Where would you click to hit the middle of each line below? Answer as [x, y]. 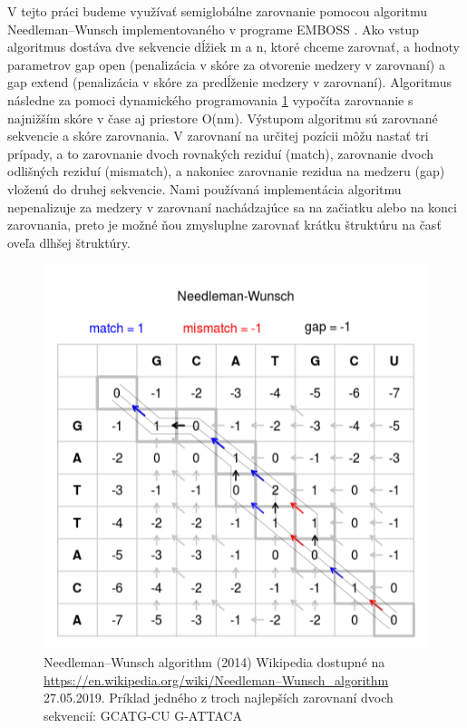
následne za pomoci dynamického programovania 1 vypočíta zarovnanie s [210, 99]
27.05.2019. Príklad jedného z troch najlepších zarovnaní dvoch [219, 698]
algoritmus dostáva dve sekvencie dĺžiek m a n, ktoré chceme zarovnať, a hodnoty [233, 47]
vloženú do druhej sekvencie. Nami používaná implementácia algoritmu [204, 188]
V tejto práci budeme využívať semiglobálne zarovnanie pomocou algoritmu [217, 11]
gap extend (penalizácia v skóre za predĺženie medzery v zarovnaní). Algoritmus [229, 82]
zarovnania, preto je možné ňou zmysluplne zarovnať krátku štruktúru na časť [224, 225]
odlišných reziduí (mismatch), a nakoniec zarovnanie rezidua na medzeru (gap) [226, 171]
